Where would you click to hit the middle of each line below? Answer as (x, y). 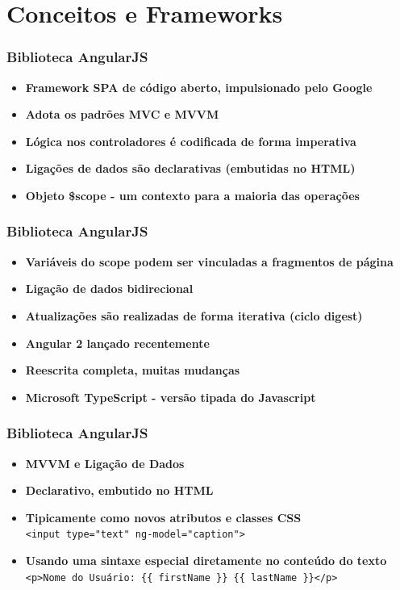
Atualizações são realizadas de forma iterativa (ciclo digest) (194, 315)
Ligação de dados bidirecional (109, 289)
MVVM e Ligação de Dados (105, 463)
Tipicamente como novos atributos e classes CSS (163, 517)
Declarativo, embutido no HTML (119, 490)
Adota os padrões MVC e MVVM (122, 114)
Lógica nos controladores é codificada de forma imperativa (191, 141)
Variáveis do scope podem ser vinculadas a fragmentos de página (209, 261)
